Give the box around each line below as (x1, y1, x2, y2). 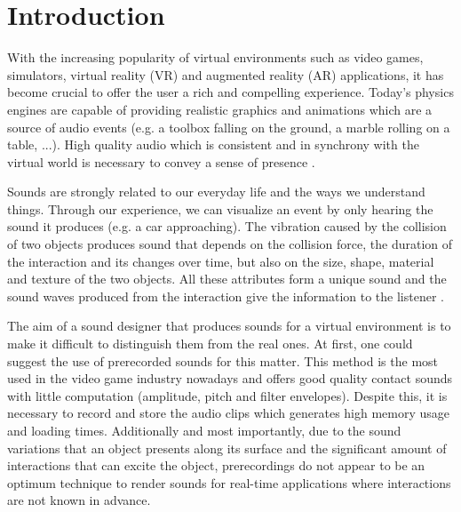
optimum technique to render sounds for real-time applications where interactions (7, 473, 451, 492)
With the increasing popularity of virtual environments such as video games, (7, 48, 424, 67)
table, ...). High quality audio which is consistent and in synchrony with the (7, 135, 419, 154)
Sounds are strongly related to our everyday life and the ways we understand (7, 182, 425, 201)
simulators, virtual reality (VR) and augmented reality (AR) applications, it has (7, 65, 444, 84)
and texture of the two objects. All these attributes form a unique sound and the (7, 269, 447, 288)
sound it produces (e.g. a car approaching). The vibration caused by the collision (7, 217, 447, 236)
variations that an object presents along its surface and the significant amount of (7, 438, 447, 457)
